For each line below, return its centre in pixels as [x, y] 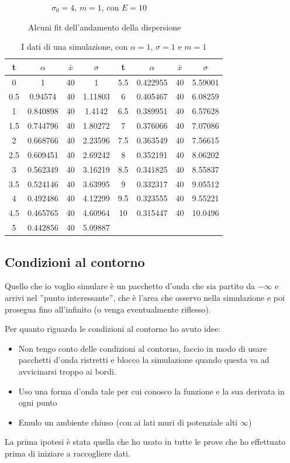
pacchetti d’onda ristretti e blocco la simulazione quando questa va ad [144, 360]
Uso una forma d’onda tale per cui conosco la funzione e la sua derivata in [151, 391]
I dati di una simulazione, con [75, 47]
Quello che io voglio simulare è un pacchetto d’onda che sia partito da [130, 286]
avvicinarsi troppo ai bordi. [67, 371]
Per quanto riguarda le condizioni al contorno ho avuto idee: [113, 329]
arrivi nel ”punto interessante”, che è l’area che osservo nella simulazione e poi [145, 297]
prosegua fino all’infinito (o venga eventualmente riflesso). [108, 309]
